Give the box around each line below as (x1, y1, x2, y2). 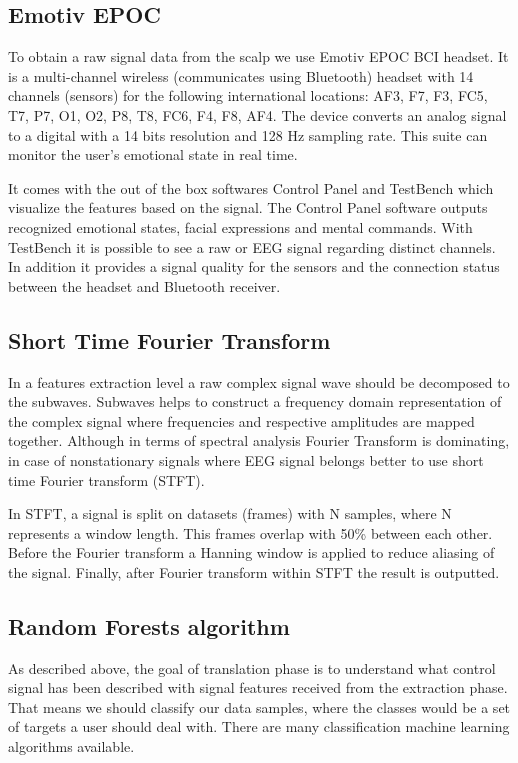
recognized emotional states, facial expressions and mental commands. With (8, 216, 473, 237)
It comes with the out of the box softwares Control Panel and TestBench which (8, 177, 494, 198)
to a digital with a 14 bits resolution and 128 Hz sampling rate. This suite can (8, 124, 488, 145)
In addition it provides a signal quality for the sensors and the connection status (8, 256, 500, 277)
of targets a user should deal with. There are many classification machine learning (8, 716, 510, 737)
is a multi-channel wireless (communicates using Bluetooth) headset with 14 (8, 65, 474, 86)
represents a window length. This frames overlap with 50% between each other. (8, 522, 493, 543)
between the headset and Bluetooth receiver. (8, 275, 281, 296)
